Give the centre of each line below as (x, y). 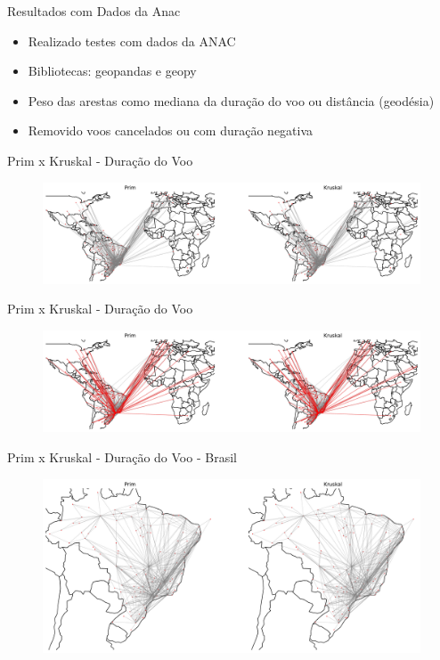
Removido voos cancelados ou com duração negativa (171, 130)
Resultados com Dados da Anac (94, 11)
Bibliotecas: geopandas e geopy (112, 71)
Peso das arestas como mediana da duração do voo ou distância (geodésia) (231, 100)
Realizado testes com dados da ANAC (132, 41)
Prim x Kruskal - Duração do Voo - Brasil (122, 456)
